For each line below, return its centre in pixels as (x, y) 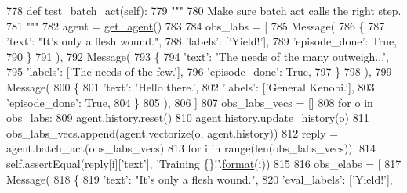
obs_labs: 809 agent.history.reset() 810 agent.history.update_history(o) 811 (188, 118)
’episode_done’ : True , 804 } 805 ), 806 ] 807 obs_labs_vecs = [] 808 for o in (190, 102)
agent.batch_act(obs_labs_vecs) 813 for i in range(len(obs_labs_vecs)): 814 (191, 148)
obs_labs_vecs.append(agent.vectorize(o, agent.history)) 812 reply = (173, 132)
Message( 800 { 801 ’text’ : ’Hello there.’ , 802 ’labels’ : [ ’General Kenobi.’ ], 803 (191, 86)
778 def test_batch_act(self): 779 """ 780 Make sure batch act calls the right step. (204, 10)
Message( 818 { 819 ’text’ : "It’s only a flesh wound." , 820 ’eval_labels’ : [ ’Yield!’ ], (200, 179)
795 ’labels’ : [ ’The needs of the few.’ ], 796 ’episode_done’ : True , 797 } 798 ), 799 (199, 71)
